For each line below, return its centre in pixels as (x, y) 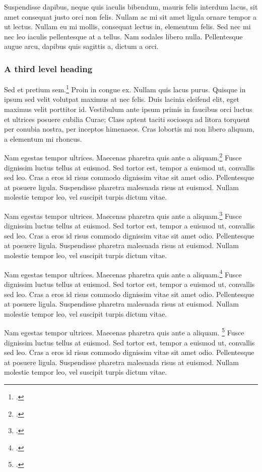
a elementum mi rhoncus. (43, 138)
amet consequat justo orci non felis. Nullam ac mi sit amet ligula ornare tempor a (130, 16)
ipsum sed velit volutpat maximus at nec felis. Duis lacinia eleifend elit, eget (122, 99)
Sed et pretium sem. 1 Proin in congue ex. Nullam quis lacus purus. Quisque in (125, 88)
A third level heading (48, 68)
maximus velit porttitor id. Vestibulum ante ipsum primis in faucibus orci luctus (128, 109)
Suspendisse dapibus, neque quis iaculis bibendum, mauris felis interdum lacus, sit (131, 7)
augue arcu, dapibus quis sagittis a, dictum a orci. (81, 46)
